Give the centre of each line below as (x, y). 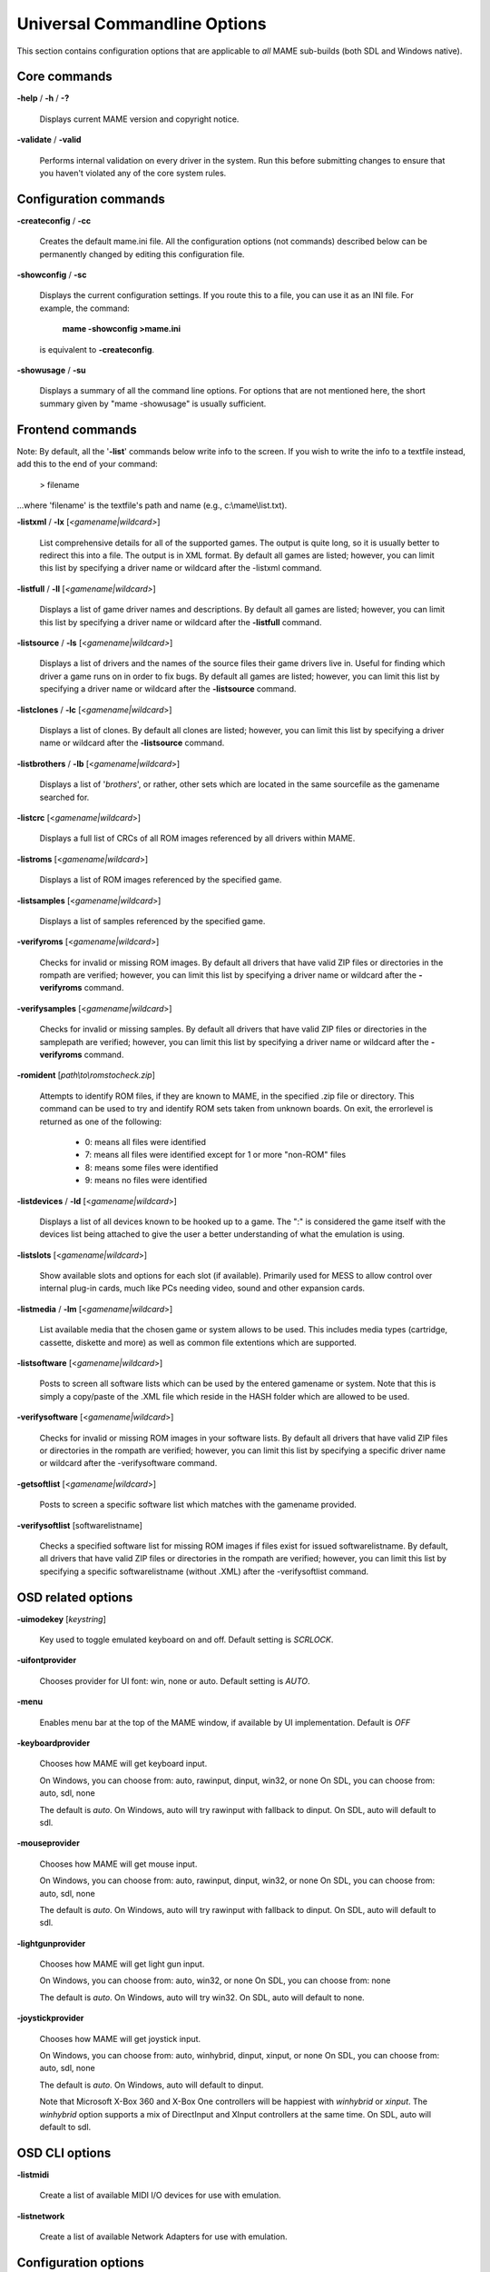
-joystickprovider (50, 2018)
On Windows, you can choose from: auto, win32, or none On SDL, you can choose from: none (215, 1980)
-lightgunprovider (51, 1943)
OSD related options (75, 1597)
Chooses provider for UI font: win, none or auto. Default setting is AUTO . (175, 1680)
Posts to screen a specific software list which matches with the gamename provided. (198, 1505)
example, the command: (85, 308)
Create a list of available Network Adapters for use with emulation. (163, 2237)
